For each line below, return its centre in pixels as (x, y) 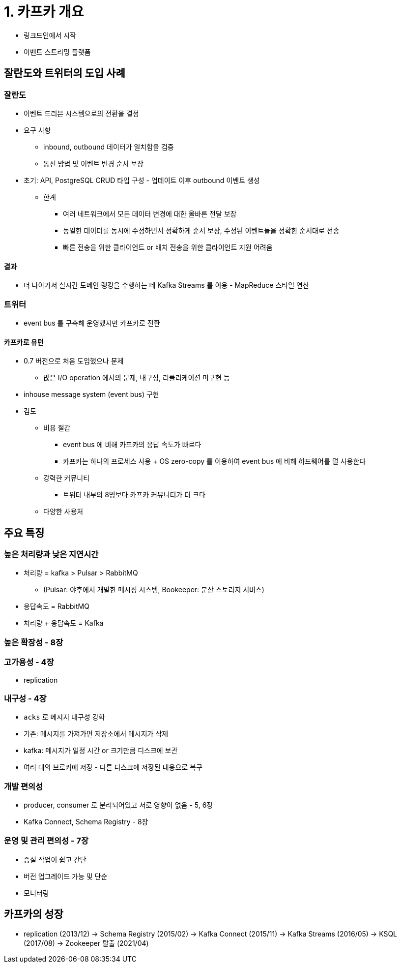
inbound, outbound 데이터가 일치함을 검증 (109, 147)
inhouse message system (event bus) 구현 (91, 394)
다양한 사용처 (63, 512)
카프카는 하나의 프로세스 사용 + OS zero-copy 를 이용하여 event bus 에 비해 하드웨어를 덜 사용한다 (215, 461)
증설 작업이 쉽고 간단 (55, 859)
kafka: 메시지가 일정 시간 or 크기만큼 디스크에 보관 (101, 751)
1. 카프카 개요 (44, 12)
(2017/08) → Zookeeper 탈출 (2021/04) (86, 943)
